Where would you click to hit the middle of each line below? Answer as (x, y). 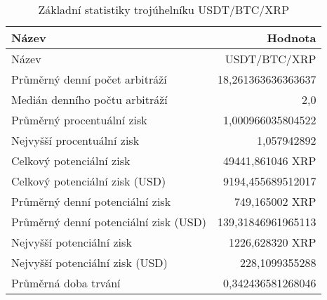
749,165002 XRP (275, 201)
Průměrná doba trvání (66, 283)
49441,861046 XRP (270, 161)
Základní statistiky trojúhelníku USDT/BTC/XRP (164, 9)
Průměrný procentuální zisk (79, 120)
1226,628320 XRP (273, 242)
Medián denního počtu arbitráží (89, 99)
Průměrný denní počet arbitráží (89, 79)
